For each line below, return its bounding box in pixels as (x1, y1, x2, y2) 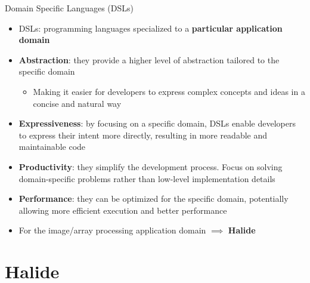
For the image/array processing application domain (18, 224, 206, 236)
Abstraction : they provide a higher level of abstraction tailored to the (18, 53, 280, 66)
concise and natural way (33, 97, 122, 109)
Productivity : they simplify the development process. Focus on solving (18, 160, 283, 173)
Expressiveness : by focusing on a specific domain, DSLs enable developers (18, 117, 296, 130)
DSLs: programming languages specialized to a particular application (18, 21, 283, 34)
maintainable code (18, 140, 86, 153)
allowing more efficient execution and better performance (18, 204, 227, 216)
